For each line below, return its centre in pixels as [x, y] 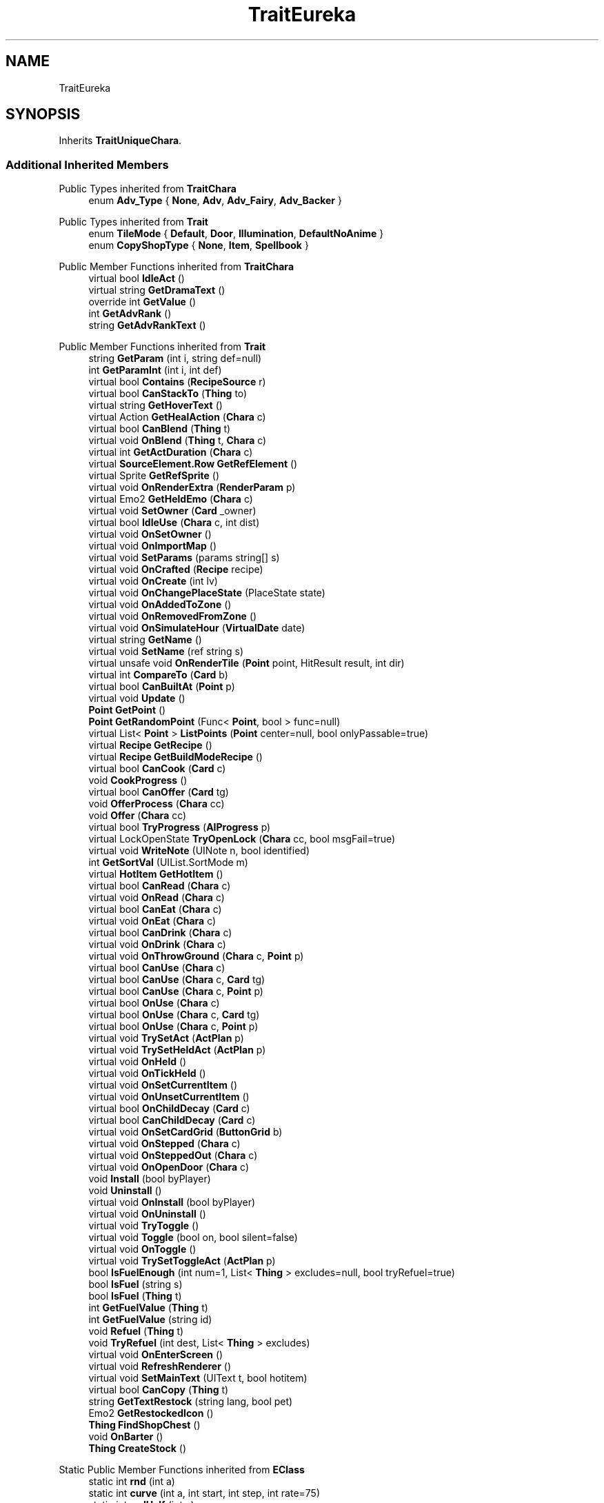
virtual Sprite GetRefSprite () [154, 476]
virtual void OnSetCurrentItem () [163, 1085]
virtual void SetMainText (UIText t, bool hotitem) [198, 1378]
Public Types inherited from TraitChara [148, 189]
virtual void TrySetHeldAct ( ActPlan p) [177, 1050]
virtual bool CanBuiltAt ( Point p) [162, 687]
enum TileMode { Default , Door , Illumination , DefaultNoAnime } [236, 234]
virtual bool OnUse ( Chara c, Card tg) [174, 1015]
